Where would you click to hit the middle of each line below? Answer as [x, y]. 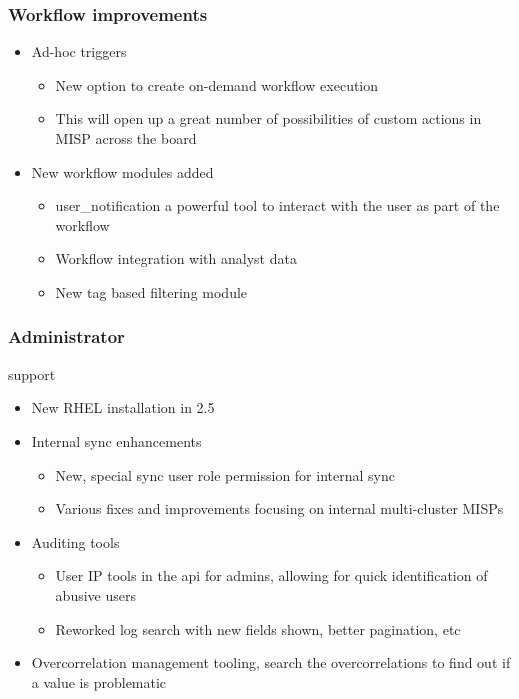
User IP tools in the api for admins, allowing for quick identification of [271, 575]
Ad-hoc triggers [79, 51]
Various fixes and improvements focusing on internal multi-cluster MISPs [279, 508]
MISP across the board [126, 138]
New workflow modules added [122, 171]
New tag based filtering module [151, 291]
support [32, 373]
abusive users [95, 594]
